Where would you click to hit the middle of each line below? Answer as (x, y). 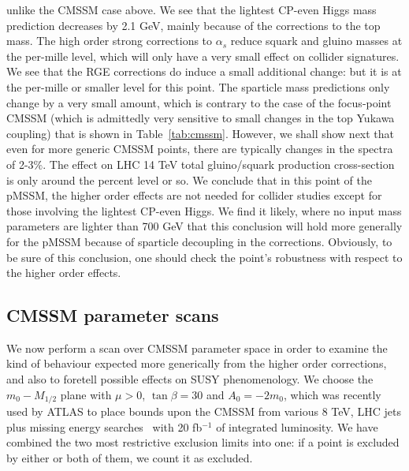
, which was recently (333, 394)
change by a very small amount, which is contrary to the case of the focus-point (199, 102)
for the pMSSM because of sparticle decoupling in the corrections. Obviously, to (199, 241)
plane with (86, 394)
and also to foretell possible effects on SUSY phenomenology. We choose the (190, 379)
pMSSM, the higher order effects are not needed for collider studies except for (194, 195)
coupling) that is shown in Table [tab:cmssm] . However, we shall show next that (201, 133)
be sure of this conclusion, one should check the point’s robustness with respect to (204, 257)
